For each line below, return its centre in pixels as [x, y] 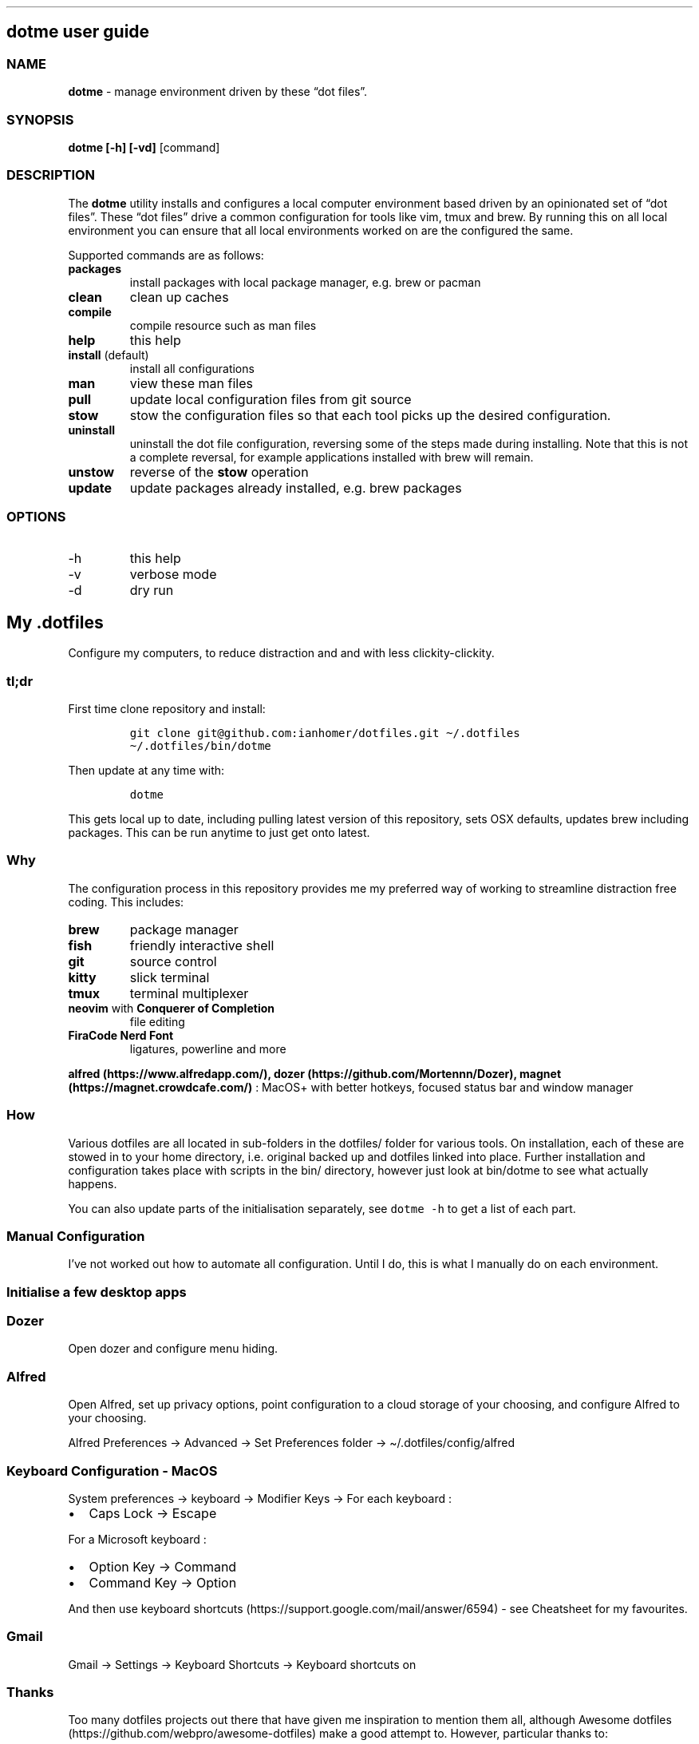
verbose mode [173, 575]
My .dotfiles [55, 622]
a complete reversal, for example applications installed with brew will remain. [332, 457]
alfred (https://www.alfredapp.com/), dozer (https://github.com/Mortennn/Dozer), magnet [315, 1073]
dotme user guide [78, 32]
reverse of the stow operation [219, 472]
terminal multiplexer [189, 993]
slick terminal [170, 977]
